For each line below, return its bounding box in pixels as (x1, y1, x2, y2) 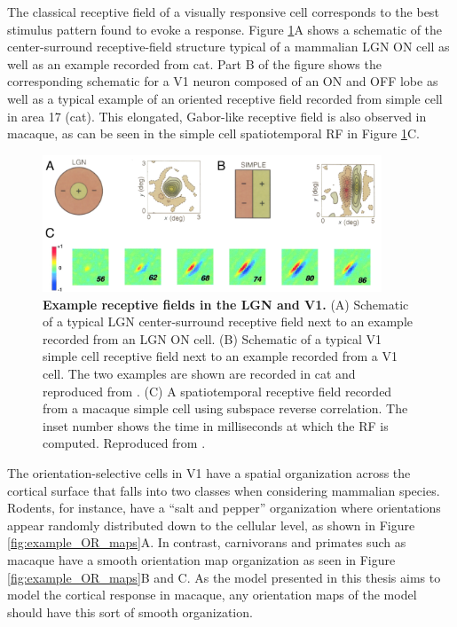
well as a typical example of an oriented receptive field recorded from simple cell (7, 89, 443, 107)
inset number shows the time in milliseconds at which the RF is (43, 416, 389, 435)
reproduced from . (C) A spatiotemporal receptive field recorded (43, 381, 392, 400)
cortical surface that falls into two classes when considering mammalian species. (7, 481, 440, 499)
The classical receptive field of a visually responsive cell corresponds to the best (7, 3, 439, 20)
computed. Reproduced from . (43, 434, 206, 452)
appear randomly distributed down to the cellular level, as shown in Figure (7, 515, 415, 534)
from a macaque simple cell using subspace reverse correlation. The (43, 399, 408, 418)
